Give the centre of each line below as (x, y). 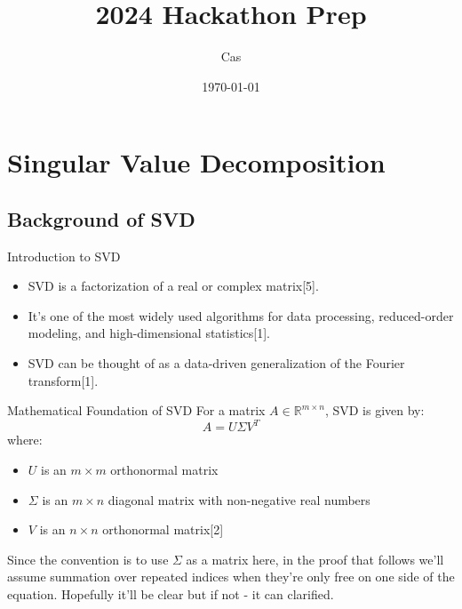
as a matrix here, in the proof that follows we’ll (315, 559)
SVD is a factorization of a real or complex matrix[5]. (173, 286)
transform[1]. (63, 380)
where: (25, 440)
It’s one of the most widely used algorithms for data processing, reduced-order (241, 315)
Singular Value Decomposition (196, 162)
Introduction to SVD (64, 256)
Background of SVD (101, 218)
